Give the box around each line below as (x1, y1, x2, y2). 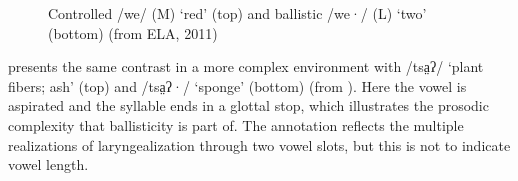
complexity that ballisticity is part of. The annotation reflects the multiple (8, 114, 464, 135)
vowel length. (8, 154, 89, 175)
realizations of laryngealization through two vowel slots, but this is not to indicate (8, 134, 511, 155)
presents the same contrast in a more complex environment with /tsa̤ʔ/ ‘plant (8, 56, 484, 77)
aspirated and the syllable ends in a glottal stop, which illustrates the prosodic (8, 95, 489, 116)
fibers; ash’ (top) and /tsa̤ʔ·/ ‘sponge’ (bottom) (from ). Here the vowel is (8, 75, 467, 96)
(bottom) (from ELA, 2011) (48, 22, 218, 43)
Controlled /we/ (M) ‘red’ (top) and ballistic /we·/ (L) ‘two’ (48, 3, 427, 23)
